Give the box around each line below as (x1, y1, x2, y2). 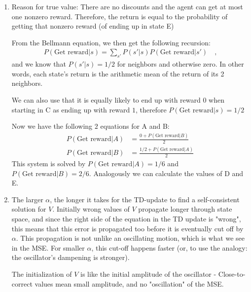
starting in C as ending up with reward (11, 104, 130, 114)
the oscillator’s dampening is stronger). (11, 252, 130, 262)
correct (11, 278, 33, 289)
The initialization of (11, 269, 72, 279)
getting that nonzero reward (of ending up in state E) (11, 21, 174, 31)
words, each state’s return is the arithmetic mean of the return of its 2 (11, 68, 224, 78)
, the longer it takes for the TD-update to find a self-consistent (50, 194, 240, 204)
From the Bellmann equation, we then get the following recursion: (11, 37, 211, 47)
